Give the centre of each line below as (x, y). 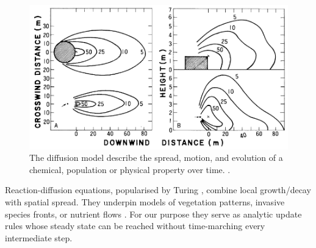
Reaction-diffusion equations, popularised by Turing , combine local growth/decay (158, 190)
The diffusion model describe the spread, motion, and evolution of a (156, 158)
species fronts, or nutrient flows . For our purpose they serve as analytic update (153, 214)
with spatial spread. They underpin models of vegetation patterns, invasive (145, 201)
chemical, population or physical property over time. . (130, 169)
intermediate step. (39, 237)
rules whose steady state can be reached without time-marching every (135, 226)
